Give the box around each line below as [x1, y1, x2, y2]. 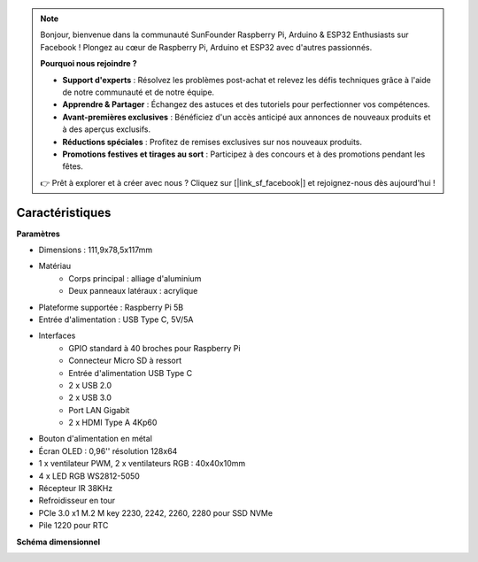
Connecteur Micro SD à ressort [68, 355, 182, 366]
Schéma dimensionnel [16, 536, 101, 547]
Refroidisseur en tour [38, 496, 116, 506]
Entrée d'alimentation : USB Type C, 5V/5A [38, 314, 194, 325]
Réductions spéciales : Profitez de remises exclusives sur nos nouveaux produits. [62, 136, 363, 147]
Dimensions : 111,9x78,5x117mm [38, 244, 153, 255]
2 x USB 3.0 [68, 392, 112, 403]
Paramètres [16, 228, 61, 239]
